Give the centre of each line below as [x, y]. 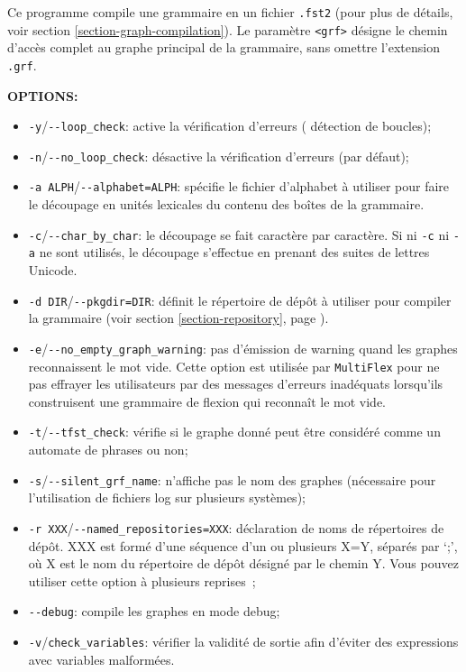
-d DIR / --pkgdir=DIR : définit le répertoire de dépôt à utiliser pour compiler [240, 300]
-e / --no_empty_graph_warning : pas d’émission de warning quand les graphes [243, 348]
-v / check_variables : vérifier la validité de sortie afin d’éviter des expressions [243, 641]
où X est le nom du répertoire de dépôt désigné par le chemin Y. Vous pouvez [243, 563]
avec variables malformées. [101, 659]
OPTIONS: [43, 95]
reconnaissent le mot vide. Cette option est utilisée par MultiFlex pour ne [234, 366]
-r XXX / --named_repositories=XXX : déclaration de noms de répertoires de [236, 527]
